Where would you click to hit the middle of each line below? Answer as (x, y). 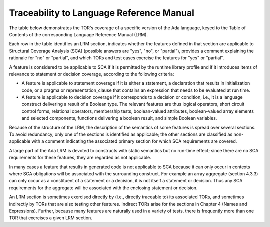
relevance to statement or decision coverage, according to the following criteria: (92, 74)
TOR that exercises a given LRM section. (51, 218)
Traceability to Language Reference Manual (102, 13)
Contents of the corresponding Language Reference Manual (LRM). (79, 34)
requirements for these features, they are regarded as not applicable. (80, 158)
